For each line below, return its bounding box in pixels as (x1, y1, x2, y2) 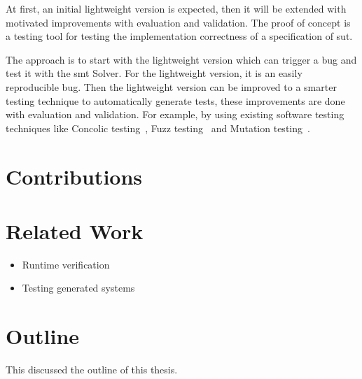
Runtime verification (22, 257, 110, 271)
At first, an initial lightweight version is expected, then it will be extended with (6, 1, 347, 15)
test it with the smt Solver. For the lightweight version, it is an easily (6, 66, 302, 80)
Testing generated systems (22, 280, 135, 295)
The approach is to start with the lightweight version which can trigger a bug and (6, 52, 357, 66)
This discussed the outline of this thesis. (6, 362, 178, 377)
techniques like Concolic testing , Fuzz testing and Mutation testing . (6, 120, 310, 135)
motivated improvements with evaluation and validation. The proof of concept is (6, 15, 351, 29)
